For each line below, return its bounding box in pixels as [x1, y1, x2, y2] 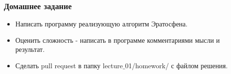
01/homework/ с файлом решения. [125, 61, 228, 70]
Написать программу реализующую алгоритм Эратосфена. [15, 19, 188, 29]
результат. [15, 44, 45, 54]
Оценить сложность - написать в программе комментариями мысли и [15, 35, 220, 45]
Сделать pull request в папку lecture [15, 61, 123, 70]
